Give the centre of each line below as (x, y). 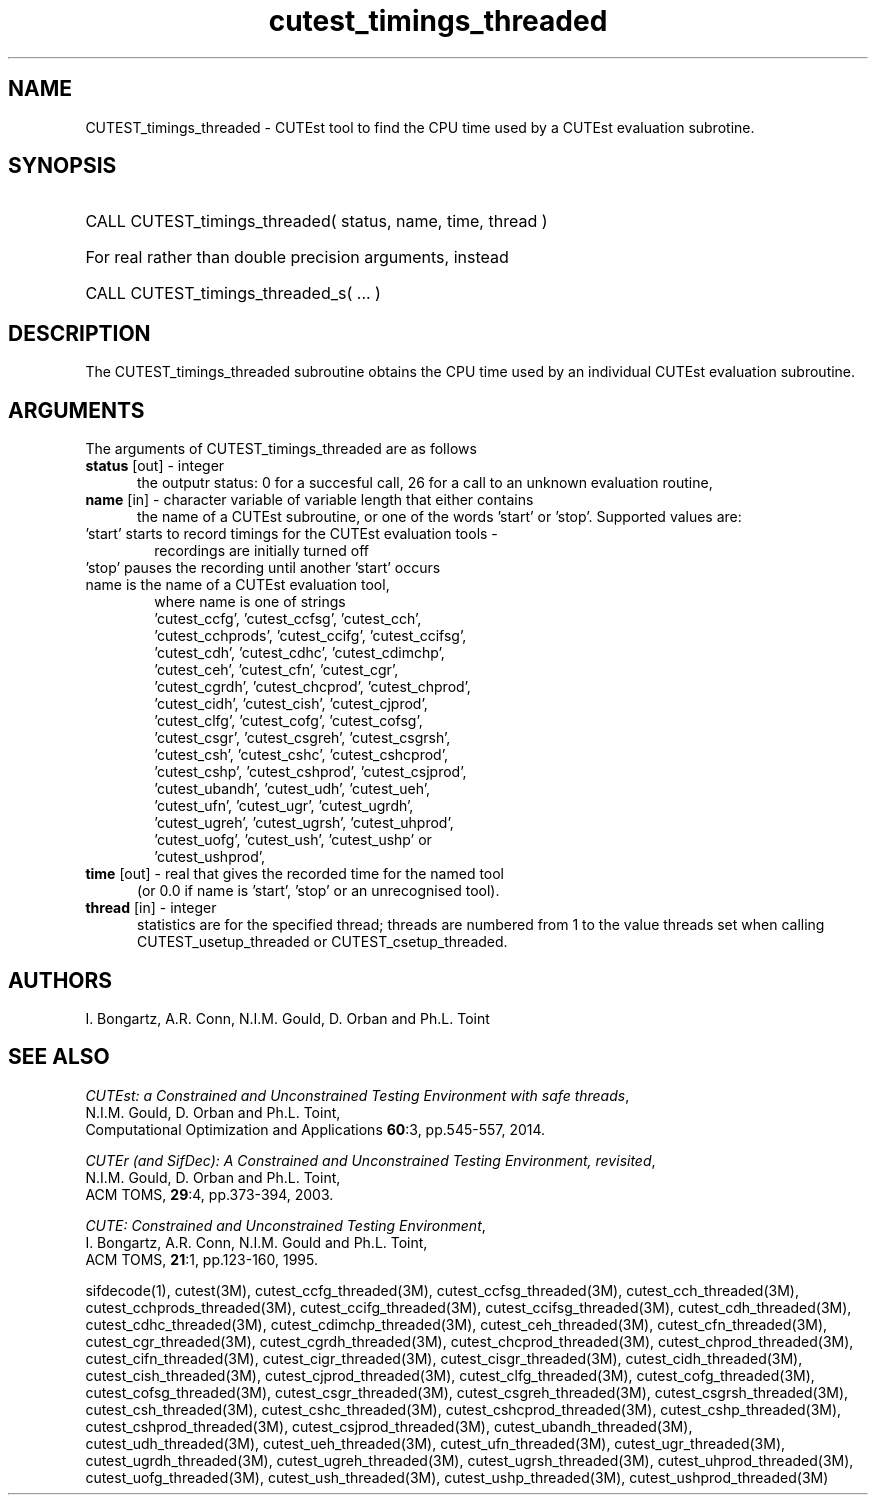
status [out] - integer (155, 466)
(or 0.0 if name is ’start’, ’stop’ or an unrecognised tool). (318, 891)
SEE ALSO (59, 1057)
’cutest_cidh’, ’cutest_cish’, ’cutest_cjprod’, (291, 704)
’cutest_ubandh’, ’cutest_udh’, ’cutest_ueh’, (292, 789)
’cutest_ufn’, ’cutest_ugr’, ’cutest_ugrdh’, (284, 806)
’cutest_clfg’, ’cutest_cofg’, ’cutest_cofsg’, (288, 721)
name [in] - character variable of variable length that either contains (309, 500)
